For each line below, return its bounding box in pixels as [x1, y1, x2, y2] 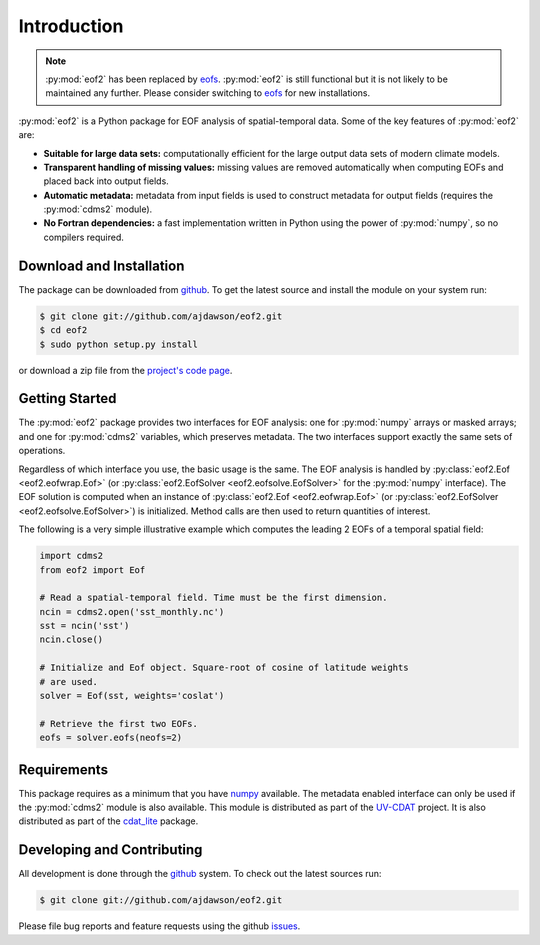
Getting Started [18, 390, 117, 407]
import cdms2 [39, 550, 104, 562]
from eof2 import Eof [39, 564, 146, 575]
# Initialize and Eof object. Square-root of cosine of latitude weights [39, 662, 409, 674]
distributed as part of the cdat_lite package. [18, 815, 199, 827]
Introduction [18, 15, 124, 37]
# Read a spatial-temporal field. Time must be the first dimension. [39, 592, 388, 604]
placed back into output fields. [43, 175, 169, 187]
